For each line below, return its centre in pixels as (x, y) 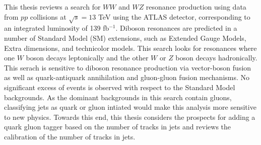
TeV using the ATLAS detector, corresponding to (174, 16)
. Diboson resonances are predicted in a (176, 28)
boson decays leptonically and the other (87, 58)
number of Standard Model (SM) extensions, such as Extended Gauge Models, (125, 38)
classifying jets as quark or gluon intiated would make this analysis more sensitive (130, 107)
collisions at (48, 16)
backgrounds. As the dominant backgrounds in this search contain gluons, (118, 97)
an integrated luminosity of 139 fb (57, 28)
